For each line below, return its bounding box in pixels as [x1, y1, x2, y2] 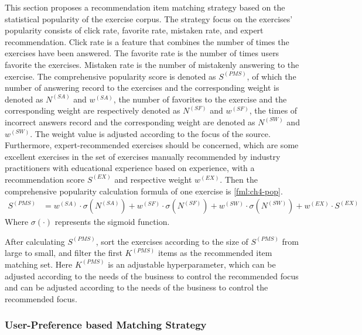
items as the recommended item [158, 247, 272, 259]
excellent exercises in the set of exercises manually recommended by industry [5, 150, 281, 162]
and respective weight [114, 173, 192, 185]
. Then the [220, 173, 258, 185]
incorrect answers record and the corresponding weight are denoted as [5, 115, 255, 128]
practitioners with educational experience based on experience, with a [5, 162, 255, 174]
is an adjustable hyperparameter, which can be [108, 258, 276, 270]
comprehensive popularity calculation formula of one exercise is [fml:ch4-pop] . [5, 184, 283, 197]
